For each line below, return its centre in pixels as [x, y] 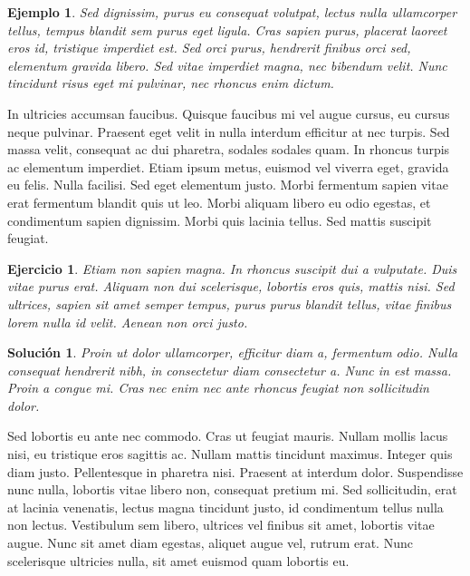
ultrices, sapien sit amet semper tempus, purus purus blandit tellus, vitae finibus [230, 303]
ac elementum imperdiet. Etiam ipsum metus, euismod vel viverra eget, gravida [228, 166]
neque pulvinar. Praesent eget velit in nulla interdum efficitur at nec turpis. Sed [229, 131]
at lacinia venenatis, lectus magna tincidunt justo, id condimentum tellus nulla [225, 507]
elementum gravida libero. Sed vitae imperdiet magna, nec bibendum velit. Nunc [227, 65]
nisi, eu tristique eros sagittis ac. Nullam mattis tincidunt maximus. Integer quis [230, 454]
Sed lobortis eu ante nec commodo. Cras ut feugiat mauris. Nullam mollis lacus [228, 436]
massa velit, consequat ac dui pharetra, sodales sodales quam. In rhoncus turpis [229, 149]
